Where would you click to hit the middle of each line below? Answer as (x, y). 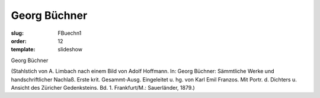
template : (23, 50)
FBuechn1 (70, 33)
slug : (17, 33)
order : (19, 41)
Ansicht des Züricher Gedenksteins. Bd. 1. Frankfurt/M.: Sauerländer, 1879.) (103, 87)
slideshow (70, 50)
